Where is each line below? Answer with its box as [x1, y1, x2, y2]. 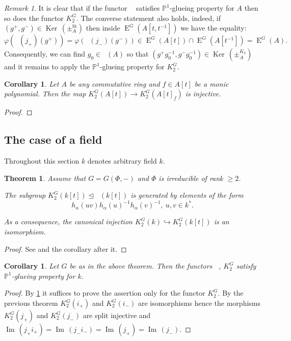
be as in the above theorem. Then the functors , [69, 260, 221, 271]
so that [126, 48, 149, 59]
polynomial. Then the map [4, 88, 86, 99]
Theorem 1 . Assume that [4, 172, 86, 183]
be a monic [194, 78, 229, 89]
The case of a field [4, 132, 102, 147]
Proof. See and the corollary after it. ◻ [4, 243, 127, 254]
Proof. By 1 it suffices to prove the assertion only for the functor [4, 287, 205, 298]
